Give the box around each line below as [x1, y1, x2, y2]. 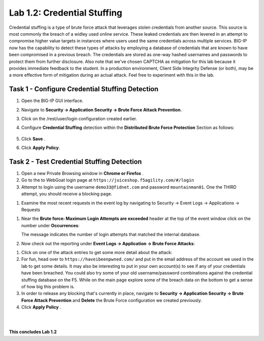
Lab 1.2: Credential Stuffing [9, 7, 122, 18]
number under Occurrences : [21, 222, 80, 228]
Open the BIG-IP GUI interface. [21, 98, 84, 104]
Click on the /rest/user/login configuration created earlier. [21, 115, 137, 122]
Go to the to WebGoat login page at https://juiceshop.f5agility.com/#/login [21, 177, 194, 183]
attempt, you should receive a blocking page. [21, 191, 112, 197]
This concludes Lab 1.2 [9, 329, 57, 335]
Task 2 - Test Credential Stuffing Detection [9, 157, 142, 166]
